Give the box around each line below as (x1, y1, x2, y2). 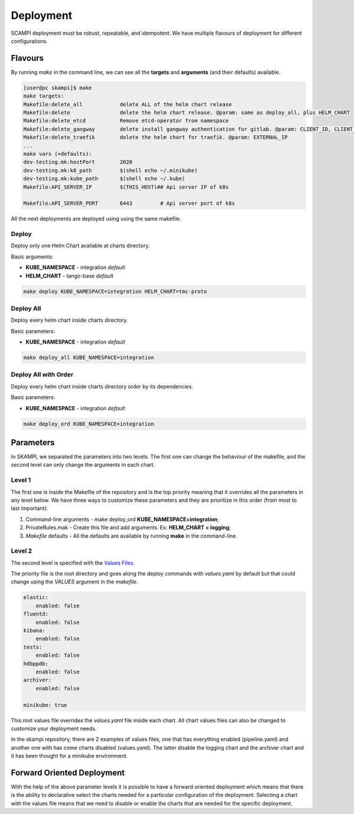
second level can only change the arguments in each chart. (11, 461, 155, 469)
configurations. (11, 37, 48, 44)
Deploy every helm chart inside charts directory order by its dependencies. (11, 383, 194, 390)
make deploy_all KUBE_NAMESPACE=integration (23, 354, 155, 361)
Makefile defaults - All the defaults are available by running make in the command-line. (25, 532, 238, 540)
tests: (23, 643, 42, 650)
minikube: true (23, 701, 67, 708)
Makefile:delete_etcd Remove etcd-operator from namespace (23, 117, 229, 124)
